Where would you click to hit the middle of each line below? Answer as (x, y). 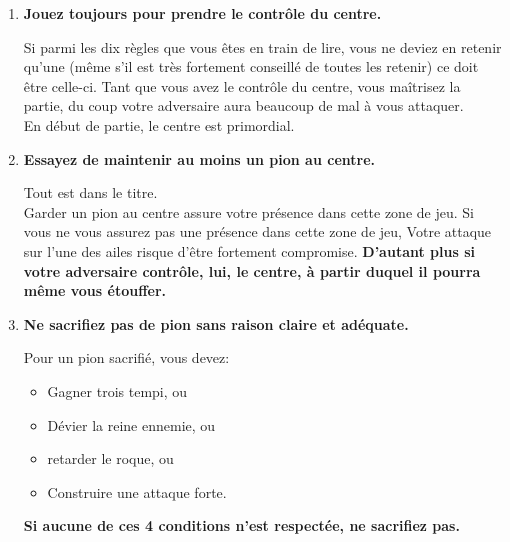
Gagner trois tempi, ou (117, 390)
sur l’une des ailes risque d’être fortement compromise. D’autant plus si (249, 250)
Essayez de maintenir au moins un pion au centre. (199, 158)
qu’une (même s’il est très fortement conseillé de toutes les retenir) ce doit (251, 66)
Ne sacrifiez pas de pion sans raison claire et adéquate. (216, 323)
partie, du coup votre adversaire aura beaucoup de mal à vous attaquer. (243, 105)
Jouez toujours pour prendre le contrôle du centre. (202, 13)
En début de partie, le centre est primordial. (159, 124)
